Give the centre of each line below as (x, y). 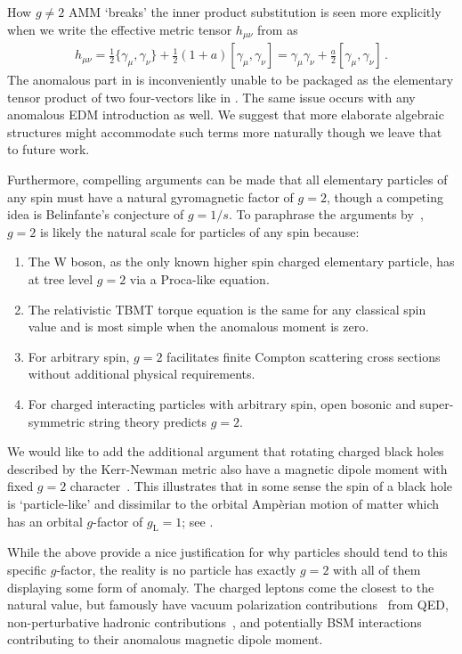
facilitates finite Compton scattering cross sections (304, 356)
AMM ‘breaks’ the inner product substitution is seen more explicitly (255, 12)
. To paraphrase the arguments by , (326, 214)
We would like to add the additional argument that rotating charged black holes (226, 451)
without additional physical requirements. (142, 374)
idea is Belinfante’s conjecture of (96, 214)
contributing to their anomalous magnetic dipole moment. (165, 639)
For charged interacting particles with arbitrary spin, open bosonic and (222, 403)
